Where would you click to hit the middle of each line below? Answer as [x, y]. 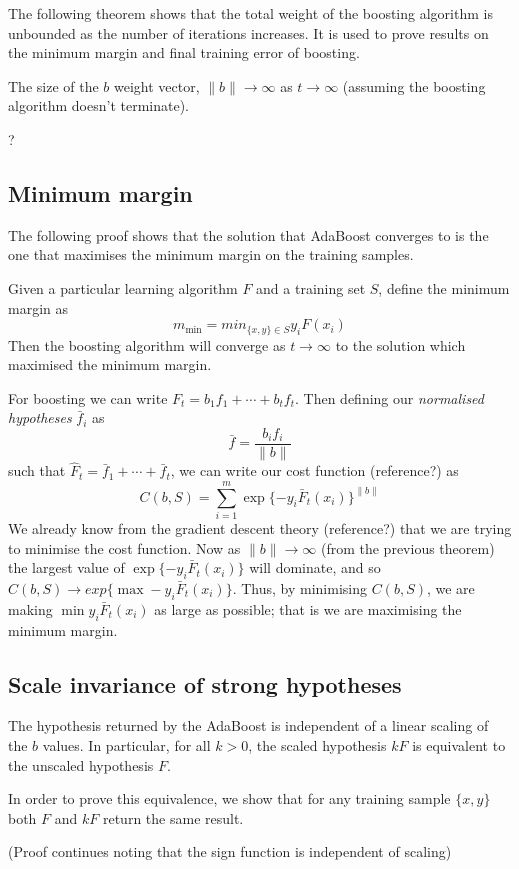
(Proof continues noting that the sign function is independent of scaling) [230, 851]
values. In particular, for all [126, 744]
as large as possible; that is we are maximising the [308, 608]
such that [37, 470]
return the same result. [173, 817]
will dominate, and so [315, 567]
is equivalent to [459, 744]
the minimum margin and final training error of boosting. [184, 52]
